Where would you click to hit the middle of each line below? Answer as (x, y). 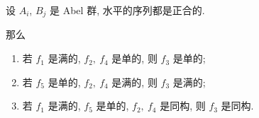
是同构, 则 (183, 106)
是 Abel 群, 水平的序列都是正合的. (127, 10)
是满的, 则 (134, 82)
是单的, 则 (134, 58)
